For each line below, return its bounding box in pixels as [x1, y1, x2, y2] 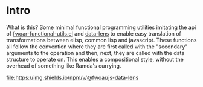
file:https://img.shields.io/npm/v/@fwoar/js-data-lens [6, 74, 139, 81]
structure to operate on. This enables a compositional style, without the [6, 56, 184, 63]
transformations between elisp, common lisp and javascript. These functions [6, 36, 197, 43]
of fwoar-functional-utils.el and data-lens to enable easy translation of [6, 30, 181, 37]
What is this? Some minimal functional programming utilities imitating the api [6, 24, 196, 31]
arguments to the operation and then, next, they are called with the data [6, 49, 185, 56]
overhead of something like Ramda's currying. [6, 62, 121, 69]
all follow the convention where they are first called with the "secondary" [6, 43, 188, 50]
